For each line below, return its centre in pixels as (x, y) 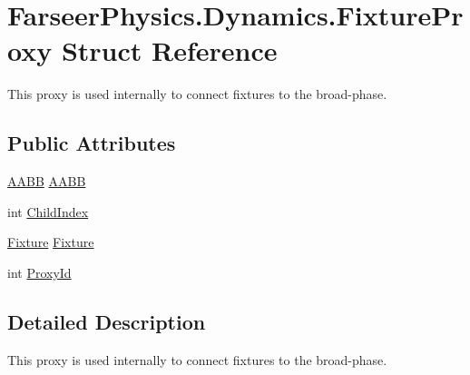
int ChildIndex (48, 211)
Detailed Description (107, 321)
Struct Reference (169, 50)
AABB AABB (47, 181)
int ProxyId (39, 272)
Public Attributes (92, 143)
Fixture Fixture (51, 242)
